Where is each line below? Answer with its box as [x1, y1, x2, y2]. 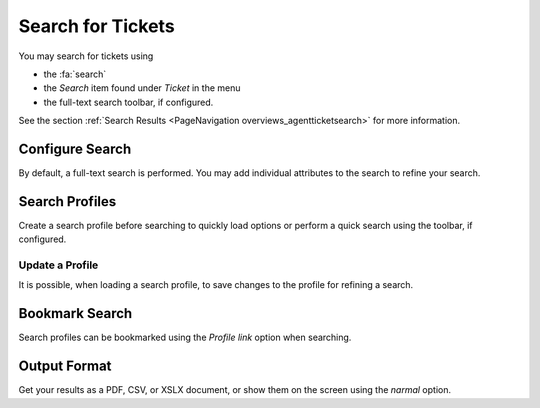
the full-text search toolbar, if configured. [43, 96, 214, 108]
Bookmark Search [18, 305, 133, 322]
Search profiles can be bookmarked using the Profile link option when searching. [18, 331, 352, 344]
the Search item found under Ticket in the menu [43, 82, 241, 94]
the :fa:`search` [43, 68, 107, 80]
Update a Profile [18, 258, 99, 272]
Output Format [18, 358, 112, 375]
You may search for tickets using [18, 50, 154, 62]
